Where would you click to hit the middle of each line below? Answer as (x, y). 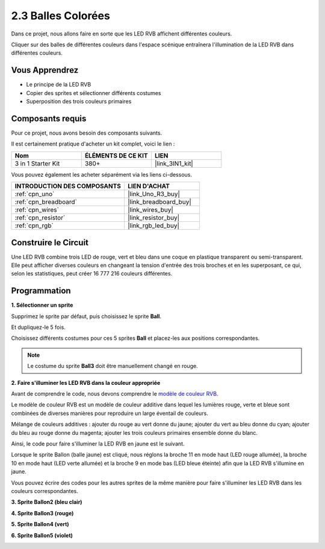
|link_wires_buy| (150, 210)
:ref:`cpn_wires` (37, 210)
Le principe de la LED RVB (59, 85)
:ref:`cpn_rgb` (34, 225)
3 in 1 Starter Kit (37, 164)
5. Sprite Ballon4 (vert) (40, 524)
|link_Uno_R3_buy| (154, 194)
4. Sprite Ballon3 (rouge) (42, 513)
